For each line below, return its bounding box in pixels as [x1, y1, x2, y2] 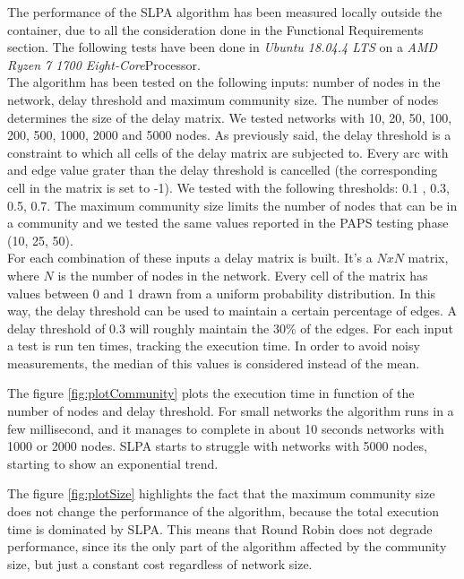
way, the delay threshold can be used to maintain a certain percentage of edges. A [7, 301, 457, 320]
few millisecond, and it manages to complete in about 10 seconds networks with [7, 419, 444, 437]
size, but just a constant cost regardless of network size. [7, 554, 313, 573]
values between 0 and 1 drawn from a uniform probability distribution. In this [7, 283, 436, 302]
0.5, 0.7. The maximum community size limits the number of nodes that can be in [7, 195, 458, 214]
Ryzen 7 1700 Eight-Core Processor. [7, 55, 201, 73]
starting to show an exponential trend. [7, 454, 219, 472]
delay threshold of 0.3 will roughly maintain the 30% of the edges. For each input [7, 318, 453, 337]
